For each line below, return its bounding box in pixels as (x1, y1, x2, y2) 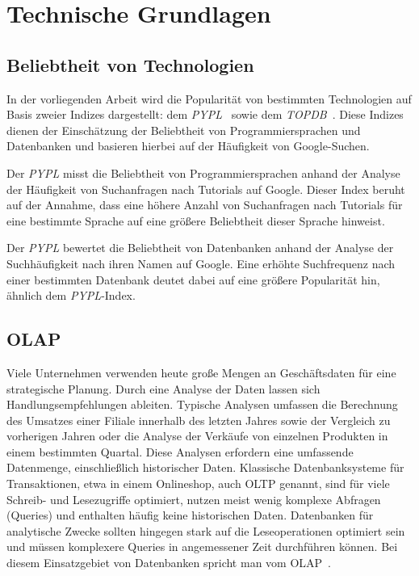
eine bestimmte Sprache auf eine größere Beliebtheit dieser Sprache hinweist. (6, 212, 385, 229)
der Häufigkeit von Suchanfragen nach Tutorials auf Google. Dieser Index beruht (6, 180, 405, 197)
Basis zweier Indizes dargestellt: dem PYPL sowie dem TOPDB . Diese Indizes (6, 106, 404, 123)
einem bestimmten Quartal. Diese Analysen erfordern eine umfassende (6, 443, 354, 460)
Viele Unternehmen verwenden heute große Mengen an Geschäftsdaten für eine (6, 364, 396, 380)
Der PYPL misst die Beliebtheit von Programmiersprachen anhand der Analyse (6, 164, 400, 181)
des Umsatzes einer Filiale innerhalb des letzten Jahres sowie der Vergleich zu (6, 411, 391, 428)
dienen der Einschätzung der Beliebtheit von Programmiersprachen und (6, 121, 361, 138)
